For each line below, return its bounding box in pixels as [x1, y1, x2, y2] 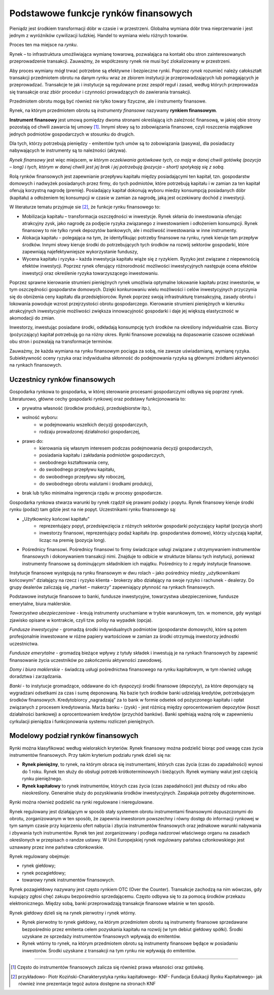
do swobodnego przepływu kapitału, [39, 466, 116, 472]
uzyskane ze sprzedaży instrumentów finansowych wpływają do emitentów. [22, 933, 181, 939]
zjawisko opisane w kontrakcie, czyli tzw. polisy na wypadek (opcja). [9, 617, 153, 623]
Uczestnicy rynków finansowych [9, 375, 116, 384]
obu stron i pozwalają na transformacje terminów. [9, 338, 113, 345]
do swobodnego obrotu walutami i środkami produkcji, [39, 480, 153, 487]
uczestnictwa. [9, 640, 39, 647]
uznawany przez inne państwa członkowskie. [9, 844, 104, 850]
